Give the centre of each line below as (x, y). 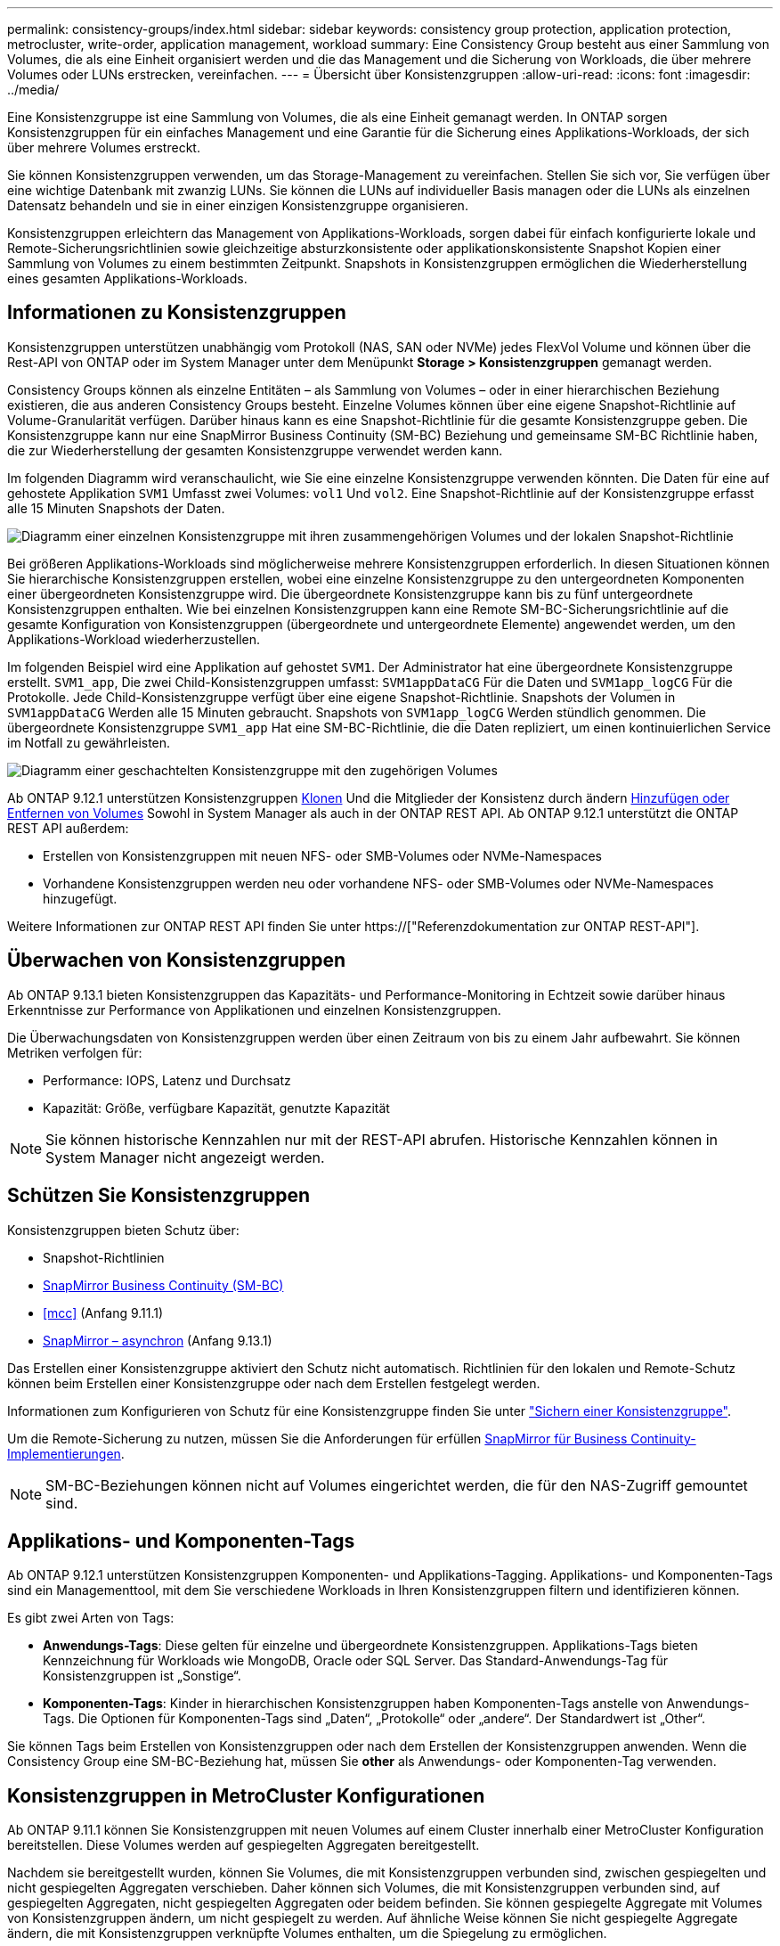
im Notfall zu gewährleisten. (89, 742)
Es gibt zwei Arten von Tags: (91, 1618)
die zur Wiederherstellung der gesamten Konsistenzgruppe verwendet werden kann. (255, 450)
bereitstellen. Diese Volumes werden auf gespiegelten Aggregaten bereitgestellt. (244, 1845)
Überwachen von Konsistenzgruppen (177, 961)
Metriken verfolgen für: (75, 1052)
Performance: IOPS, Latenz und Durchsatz (167, 1080)
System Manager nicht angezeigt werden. (185, 1157)
